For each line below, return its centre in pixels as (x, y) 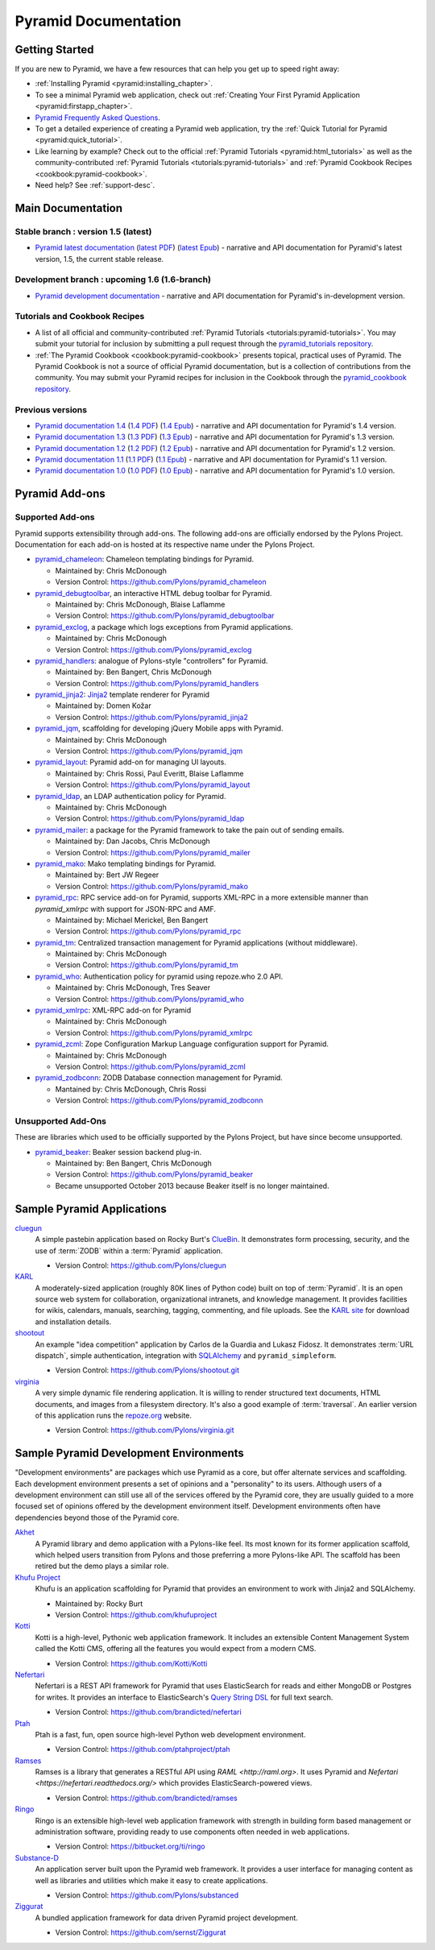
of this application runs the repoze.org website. (114, 1415)
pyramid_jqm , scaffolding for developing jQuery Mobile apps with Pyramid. (159, 728)
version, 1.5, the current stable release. (99, 259)
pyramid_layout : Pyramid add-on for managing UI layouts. (131, 762)
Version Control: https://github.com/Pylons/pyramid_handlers (157, 683)
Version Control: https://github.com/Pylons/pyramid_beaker (154, 1174)
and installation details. (73, 1322)
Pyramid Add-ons (60, 494)
